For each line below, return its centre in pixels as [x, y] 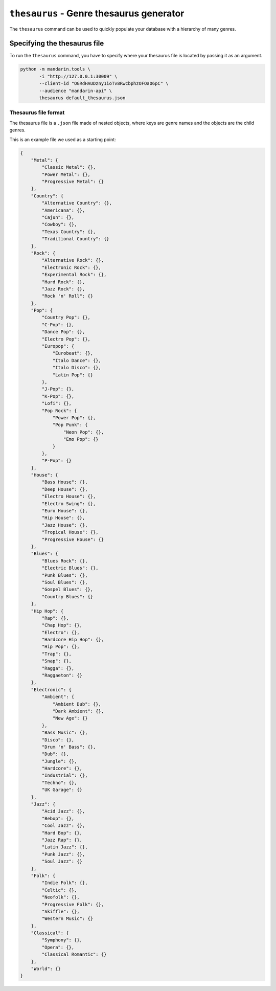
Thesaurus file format [37, 112]
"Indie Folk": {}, [65, 883]
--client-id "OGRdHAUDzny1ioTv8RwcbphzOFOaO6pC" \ [104, 84]
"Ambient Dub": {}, [77, 704]
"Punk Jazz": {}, [63, 854]
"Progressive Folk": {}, [73, 904]
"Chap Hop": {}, [62, 625]
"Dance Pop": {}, [63, 332]
